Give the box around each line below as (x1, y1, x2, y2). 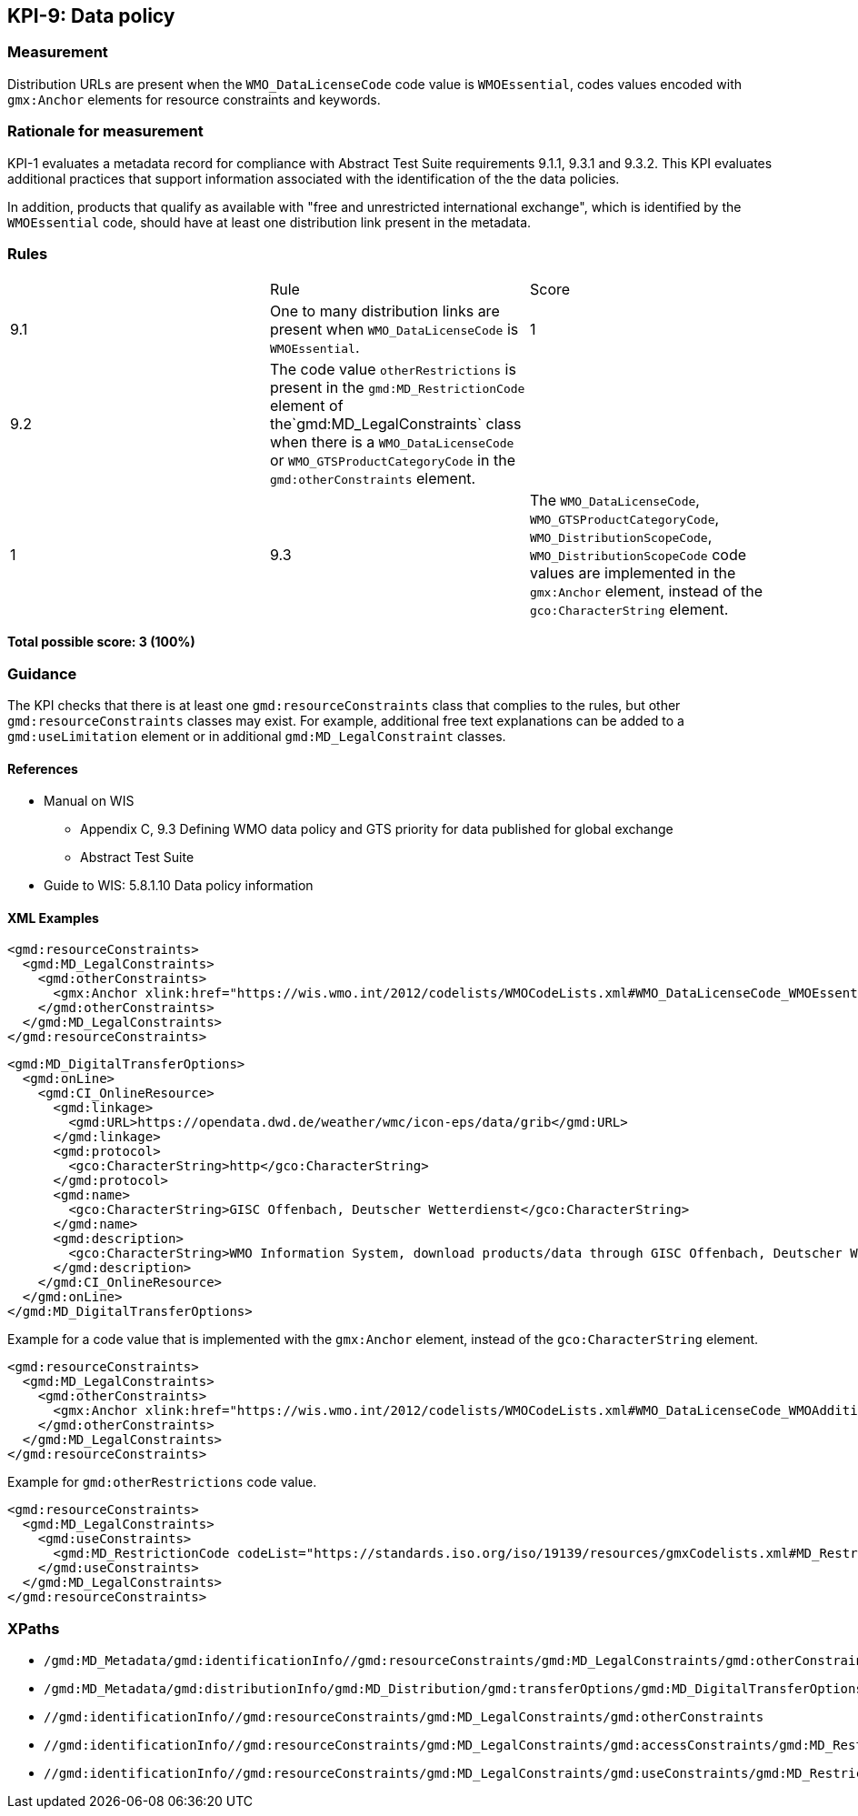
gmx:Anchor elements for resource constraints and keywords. (7, 91, 381, 107)
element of (269, 396, 344, 416)
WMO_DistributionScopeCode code (529, 546, 746, 565)
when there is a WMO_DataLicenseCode (269, 433, 514, 452)
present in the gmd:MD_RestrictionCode (269, 378, 525, 397)
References (7, 760, 78, 777)
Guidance (7, 664, 77, 683)
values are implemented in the (529, 564, 736, 583)
